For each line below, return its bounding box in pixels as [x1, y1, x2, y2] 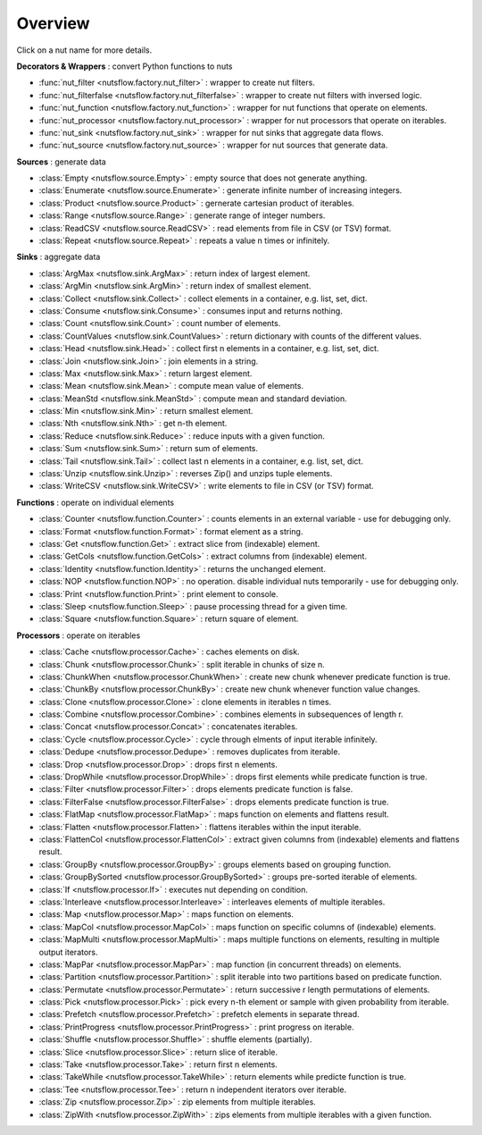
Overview [16, 13, 90, 33]
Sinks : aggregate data [16, 251, 101, 263]
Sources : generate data [16, 156, 106, 167]
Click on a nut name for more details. [16, 45, 153, 55]
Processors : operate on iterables [16, 630, 141, 641]
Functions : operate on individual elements [16, 497, 174, 508]
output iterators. [38, 946, 98, 957]
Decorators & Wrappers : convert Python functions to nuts [16, 61, 233, 71]
